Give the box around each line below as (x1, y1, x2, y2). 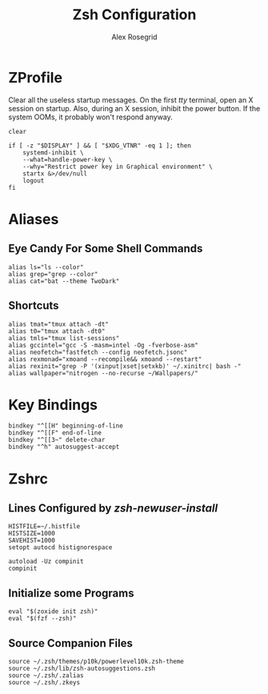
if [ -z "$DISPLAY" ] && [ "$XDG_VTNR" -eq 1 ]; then (8, 142, 192, 150)
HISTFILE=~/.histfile (8, 523, 81, 531)
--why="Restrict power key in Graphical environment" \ (22, 162, 214, 170)
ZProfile (8, 68, 62, 86)
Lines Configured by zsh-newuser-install (8, 502, 218, 515)
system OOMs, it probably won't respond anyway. (8, 112, 174, 122)
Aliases (8, 210, 59, 228)
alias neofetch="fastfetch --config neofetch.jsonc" (8, 348, 188, 356)
